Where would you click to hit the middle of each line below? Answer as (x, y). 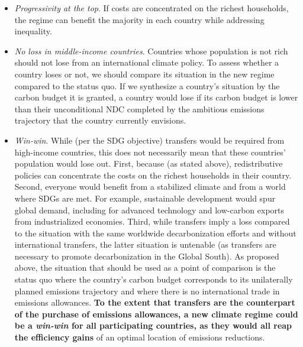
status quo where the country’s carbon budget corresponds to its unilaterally (154, 279)
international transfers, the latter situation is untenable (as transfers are (145, 244)
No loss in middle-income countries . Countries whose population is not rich (151, 51)
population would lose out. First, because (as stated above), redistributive (149, 163)
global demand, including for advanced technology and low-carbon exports (149, 210)
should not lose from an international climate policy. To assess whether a (147, 62)
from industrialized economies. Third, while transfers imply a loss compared (152, 221)
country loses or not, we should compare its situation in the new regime (144, 74)
